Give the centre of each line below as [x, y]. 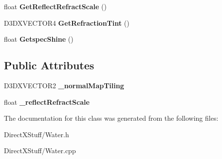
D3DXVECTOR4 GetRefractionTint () [67, 23]
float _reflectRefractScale [47, 102]
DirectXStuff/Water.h [37, 134]
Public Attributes [49, 65]
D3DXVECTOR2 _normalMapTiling [64, 85]
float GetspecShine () [39, 39]
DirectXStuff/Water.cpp [40, 151]
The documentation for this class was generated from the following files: [111, 118]
